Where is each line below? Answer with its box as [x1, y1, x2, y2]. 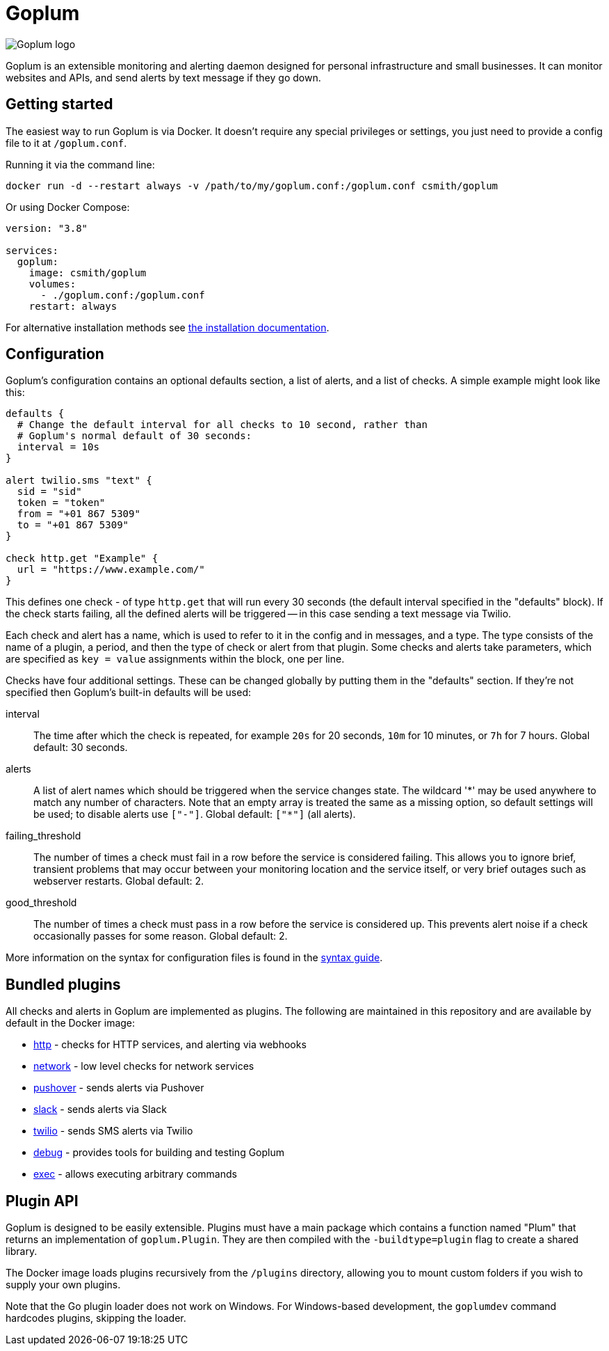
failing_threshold [6, 830, 81, 842]
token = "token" [17, 497, 106, 509]
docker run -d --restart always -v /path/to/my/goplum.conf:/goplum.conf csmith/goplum [6, 180, 498, 191]
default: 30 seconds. [33, 741, 128, 754]
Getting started [6, 95, 113, 113]
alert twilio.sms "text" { [6, 475, 152, 487]
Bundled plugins [6, 975, 121, 993]
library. [6, 1245, 38, 1258]
